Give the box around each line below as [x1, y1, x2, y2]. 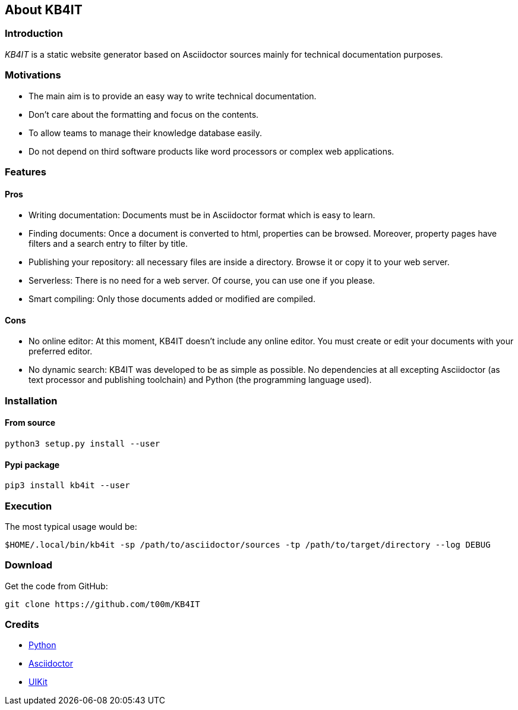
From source [5, 417, 56, 428]
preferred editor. [29, 346, 93, 357]
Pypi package [5, 459, 60, 470]
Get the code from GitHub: [5, 580, 108, 591]
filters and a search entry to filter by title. [29, 238, 188, 249]
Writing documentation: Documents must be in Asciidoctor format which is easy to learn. [29, 210, 375, 221]
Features [5, 165, 46, 178]
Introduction [5, 27, 63, 40]
